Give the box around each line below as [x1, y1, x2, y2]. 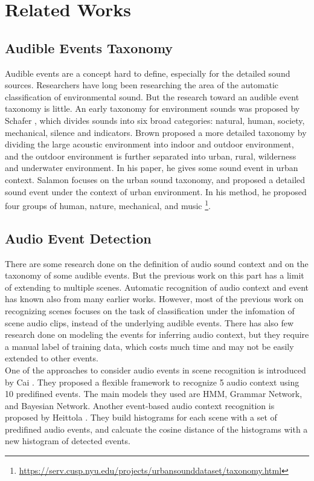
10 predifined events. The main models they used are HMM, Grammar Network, [5, 387, 303, 400]
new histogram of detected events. [5, 434, 130, 447]
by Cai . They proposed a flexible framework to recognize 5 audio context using [5, 375, 300, 388]
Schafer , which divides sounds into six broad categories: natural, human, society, [5, 114, 305, 126]
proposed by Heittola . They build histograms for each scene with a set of [5, 411, 277, 424]
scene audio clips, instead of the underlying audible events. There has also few [5, 316, 294, 329]
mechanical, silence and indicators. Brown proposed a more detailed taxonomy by [5, 126, 307, 138]
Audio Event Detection [5, 228, 152, 247]
